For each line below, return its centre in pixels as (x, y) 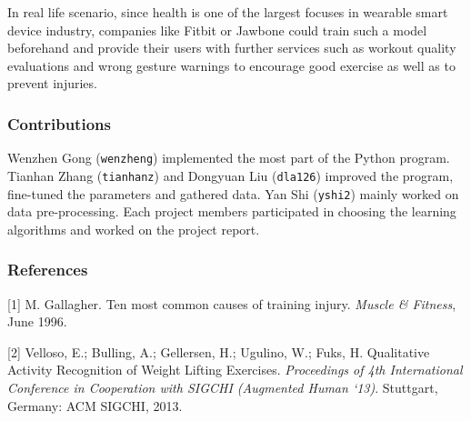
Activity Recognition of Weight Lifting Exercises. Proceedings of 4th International (235, 370)
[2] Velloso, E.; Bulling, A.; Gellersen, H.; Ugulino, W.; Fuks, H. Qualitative (219, 351)
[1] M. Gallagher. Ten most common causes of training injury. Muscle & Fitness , (232, 303)
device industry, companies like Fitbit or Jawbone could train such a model (217, 30)
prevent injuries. (52, 83)
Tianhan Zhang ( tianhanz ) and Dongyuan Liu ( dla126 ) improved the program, (230, 175)
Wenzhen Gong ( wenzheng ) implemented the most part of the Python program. (229, 158)
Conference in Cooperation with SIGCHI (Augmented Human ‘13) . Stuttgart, (223, 387)
